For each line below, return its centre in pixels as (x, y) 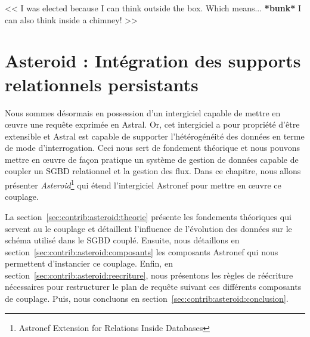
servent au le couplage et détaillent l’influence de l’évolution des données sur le (148, 228)
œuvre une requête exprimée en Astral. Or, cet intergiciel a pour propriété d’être (152, 124)
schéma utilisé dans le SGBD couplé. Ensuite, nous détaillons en (122, 240)
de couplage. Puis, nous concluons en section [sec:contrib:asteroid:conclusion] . (147, 299)
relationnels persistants (102, 84)
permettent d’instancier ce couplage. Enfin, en (89, 263)
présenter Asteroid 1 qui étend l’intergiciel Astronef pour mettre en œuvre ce (143, 184)
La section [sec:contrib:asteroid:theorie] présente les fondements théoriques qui (148, 216)
